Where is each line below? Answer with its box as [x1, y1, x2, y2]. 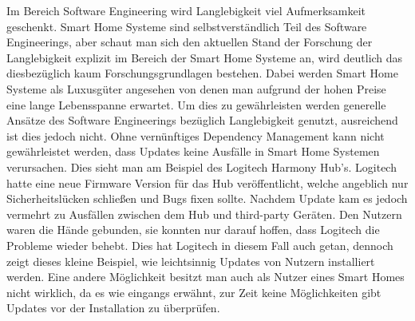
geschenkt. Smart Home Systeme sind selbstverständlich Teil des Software [6, 18, 367, 34]
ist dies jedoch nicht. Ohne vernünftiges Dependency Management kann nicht [6, 127, 385, 144]
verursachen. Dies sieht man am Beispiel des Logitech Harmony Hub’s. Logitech [6, 158, 397, 175]
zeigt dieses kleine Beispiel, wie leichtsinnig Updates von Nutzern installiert [6, 252, 375, 269]
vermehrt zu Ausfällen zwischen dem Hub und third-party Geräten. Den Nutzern [6, 205, 402, 222]
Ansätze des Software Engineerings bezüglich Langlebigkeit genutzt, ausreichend [6, 112, 398, 129]
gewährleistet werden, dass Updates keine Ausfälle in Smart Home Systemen [6, 143, 380, 160]
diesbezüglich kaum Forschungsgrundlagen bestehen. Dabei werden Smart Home [6, 65, 398, 81]
